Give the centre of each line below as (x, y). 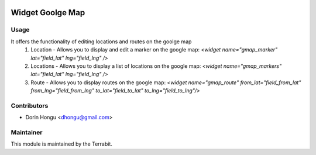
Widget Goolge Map (48, 13)
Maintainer (27, 133)
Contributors (30, 105)
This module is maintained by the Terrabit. (61, 144)
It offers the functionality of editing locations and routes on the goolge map (101, 42)
